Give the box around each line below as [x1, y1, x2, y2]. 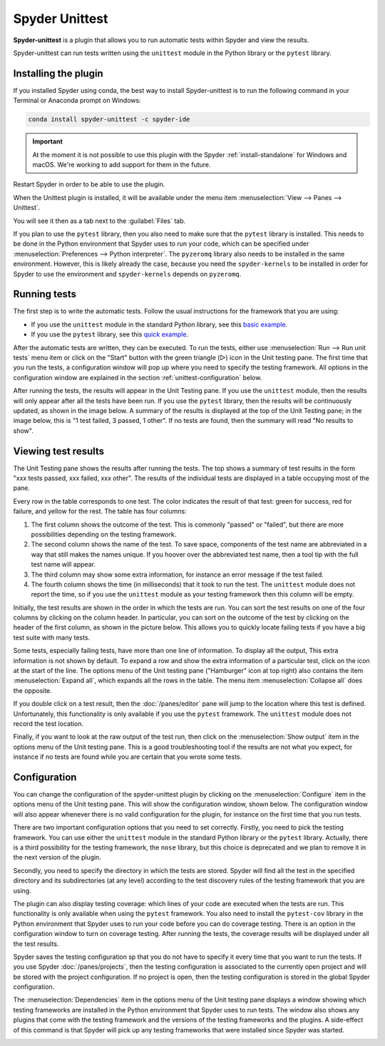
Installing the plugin [13, 67, 103, 79]
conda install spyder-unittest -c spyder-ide [28, 115, 190, 124]
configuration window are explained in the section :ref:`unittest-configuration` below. [13, 373, 262, 382]
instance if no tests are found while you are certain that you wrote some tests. [13, 752, 242, 761]
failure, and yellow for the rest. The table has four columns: [13, 507, 187, 516]
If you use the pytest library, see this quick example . [31, 330, 189, 339]
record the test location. [13, 719, 84, 728]
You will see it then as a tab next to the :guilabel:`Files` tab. [13, 216, 186, 225]
